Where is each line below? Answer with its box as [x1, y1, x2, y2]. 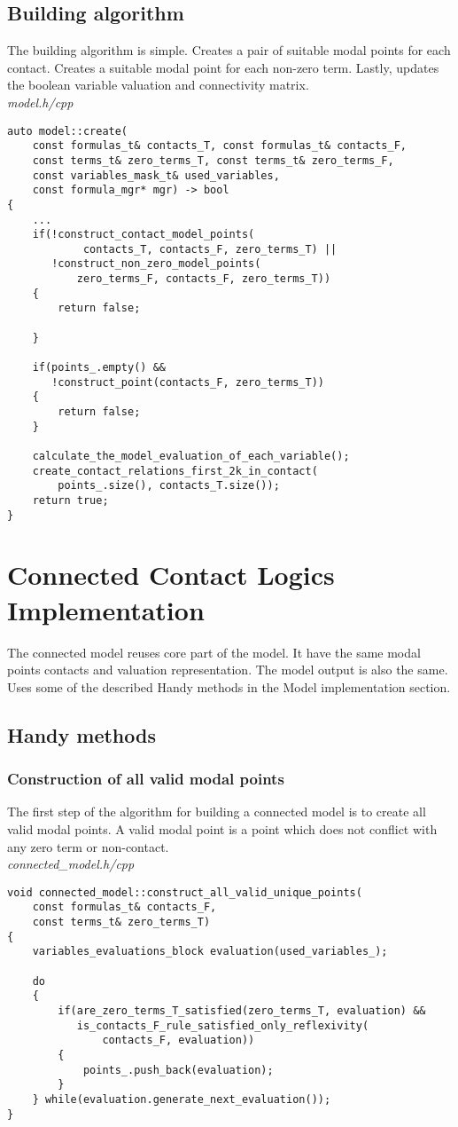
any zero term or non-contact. [7, 837, 169, 855]
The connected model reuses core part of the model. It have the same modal [7, 642, 421, 661]
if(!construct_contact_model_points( [32, 228, 255, 241]
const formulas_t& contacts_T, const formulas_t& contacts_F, [32, 139, 408, 153]
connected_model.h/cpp [7, 855, 135, 873]
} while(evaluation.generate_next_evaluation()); [32, 1092, 331, 1106]
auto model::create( [7, 124, 128, 138]
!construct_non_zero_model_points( [51, 257, 261, 271]
